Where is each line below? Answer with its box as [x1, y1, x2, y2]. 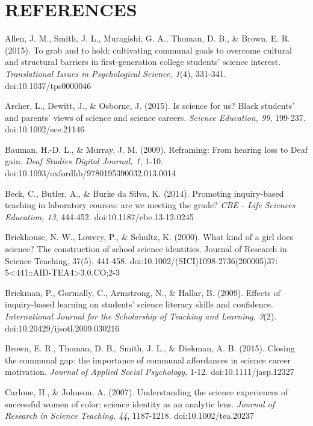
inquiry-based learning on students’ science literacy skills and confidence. [5, 298, 273, 310]
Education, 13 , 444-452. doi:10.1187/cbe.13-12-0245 [5, 210, 194, 223]
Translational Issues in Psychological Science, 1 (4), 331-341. [5, 67, 226, 79]
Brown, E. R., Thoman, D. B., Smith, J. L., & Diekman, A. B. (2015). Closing [5, 342, 295, 354]
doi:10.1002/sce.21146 [5, 123, 85, 135]
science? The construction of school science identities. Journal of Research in [5, 242, 287, 255]
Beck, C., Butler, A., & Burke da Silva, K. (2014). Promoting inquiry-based [5, 187, 284, 199]
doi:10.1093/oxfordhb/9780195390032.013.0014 [5, 167, 176, 179]
